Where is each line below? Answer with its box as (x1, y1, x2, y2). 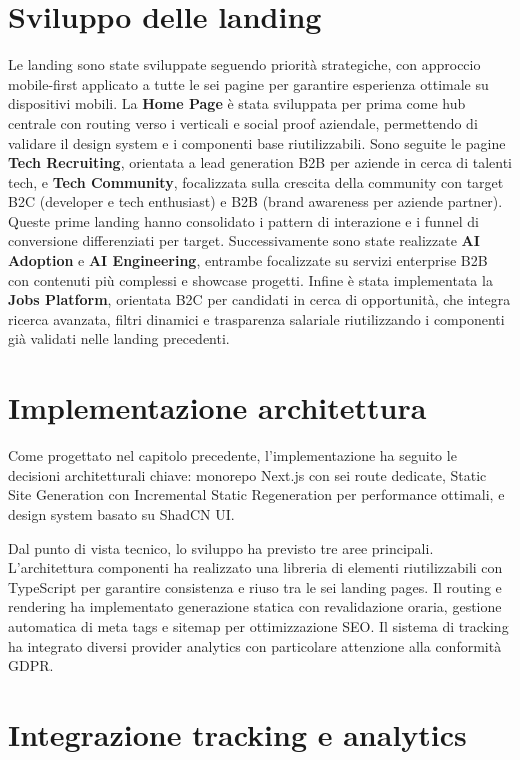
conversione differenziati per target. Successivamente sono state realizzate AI (8, 230, 480, 251)
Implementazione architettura (8, 387, 427, 428)
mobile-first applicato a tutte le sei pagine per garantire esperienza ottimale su (8, 73, 489, 94)
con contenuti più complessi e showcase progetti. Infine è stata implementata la (8, 269, 493, 290)
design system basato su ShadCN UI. (8, 503, 235, 524)
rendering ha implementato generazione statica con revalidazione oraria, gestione (8, 596, 502, 617)
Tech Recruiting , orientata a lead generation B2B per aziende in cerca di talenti (8, 152, 512, 173)
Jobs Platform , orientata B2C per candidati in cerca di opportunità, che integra (8, 289, 511, 310)
